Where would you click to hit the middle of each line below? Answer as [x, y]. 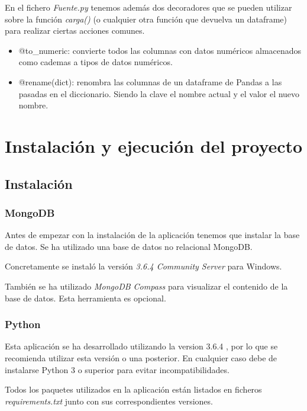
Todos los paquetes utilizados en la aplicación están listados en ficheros [133, 389]
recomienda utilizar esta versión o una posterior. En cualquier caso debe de [141, 357]
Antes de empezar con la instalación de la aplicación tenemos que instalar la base [152, 235]
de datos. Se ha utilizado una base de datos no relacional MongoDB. [129, 246]
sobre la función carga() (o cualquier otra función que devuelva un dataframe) [146, 19]
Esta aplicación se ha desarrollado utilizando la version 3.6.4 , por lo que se [141, 346]
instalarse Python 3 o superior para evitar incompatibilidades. [117, 369]
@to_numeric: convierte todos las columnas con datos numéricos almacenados [160, 50]
